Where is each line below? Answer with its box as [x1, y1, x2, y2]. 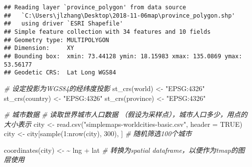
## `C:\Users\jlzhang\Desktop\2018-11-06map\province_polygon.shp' [4, 12, 235, 19]
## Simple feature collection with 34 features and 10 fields [4, 28, 211, 35]
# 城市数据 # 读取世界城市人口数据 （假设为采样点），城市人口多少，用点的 [4, 109, 248, 119]
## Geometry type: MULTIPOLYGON [4, 36, 109, 44]
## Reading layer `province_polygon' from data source [4, 4, 186, 11]
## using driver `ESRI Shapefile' [4, 20, 123, 27]
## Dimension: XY [4, 45, 74, 52]
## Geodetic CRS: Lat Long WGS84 [4, 69, 116, 76]
